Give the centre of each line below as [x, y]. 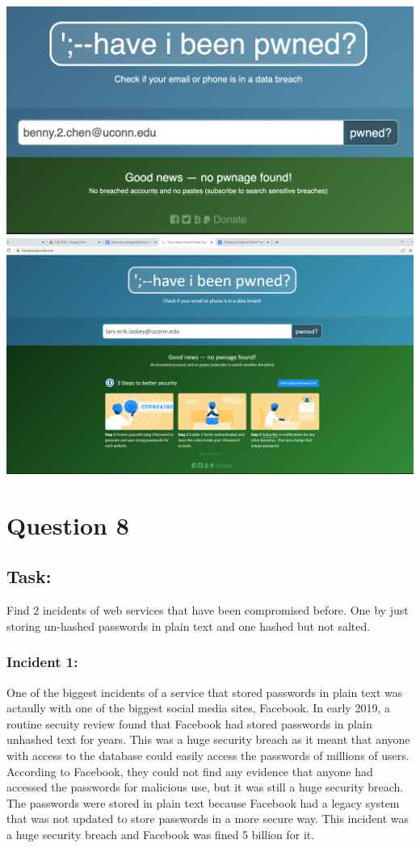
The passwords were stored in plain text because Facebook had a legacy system [203, 802]
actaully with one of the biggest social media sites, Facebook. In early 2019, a [198, 708]
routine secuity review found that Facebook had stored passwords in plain [189, 723]
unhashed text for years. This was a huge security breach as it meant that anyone [208, 739]
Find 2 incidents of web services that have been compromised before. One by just [208, 610]
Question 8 [68, 525]
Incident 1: [42, 662]
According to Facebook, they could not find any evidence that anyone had [190, 771]
